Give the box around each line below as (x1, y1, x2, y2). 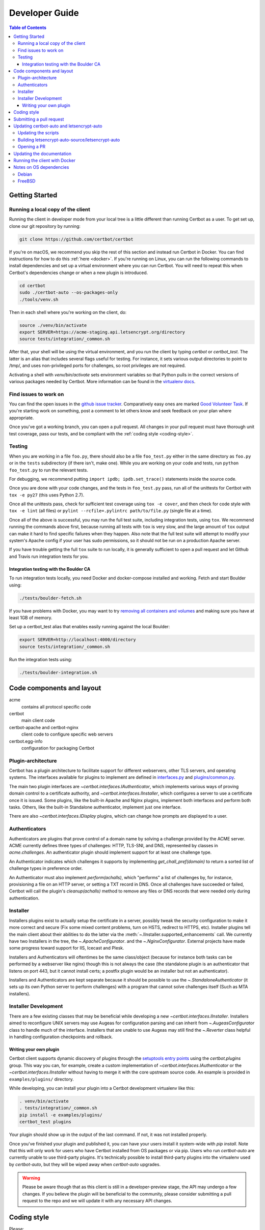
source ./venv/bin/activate (19, 322, 87, 328)
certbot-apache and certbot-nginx (9, 724, 79, 730)
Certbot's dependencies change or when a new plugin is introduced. (9, 270, 148, 276)
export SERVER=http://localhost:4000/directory (19, 637, 136, 643)
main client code (21, 717, 55, 723)
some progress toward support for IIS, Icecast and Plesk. (9, 945, 125, 951)
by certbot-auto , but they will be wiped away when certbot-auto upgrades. (9, 1161, 161, 1167)
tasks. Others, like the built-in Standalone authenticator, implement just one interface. (9, 804, 182, 810)
